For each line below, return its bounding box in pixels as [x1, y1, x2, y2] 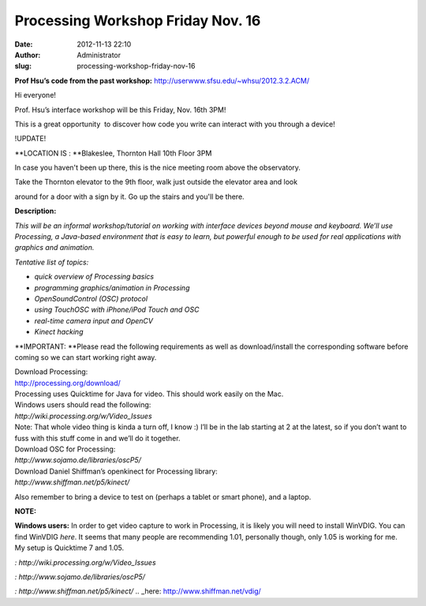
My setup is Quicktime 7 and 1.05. [14, 543, 125, 552]
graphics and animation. [14, 243, 95, 252]
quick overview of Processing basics [34, 272, 154, 282]
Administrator [77, 50, 121, 59]
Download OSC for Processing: [14, 444, 116, 454]
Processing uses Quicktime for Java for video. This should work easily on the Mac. [14, 389, 284, 398]
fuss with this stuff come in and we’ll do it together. [14, 433, 181, 443]
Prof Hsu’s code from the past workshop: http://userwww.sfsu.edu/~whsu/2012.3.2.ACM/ [14, 76, 310, 85]
